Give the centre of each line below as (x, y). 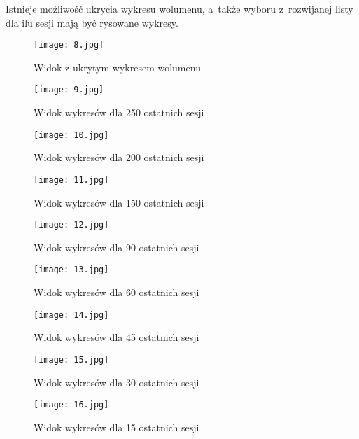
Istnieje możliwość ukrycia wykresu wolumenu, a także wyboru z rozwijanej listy (179, 8)
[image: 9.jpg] (69, 90)
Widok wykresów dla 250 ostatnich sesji (119, 112)
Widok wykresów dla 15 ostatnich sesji (117, 427)
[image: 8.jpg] (69, 45)
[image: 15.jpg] (71, 360)
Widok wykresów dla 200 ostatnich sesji (119, 157)
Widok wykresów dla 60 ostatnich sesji (117, 292)
